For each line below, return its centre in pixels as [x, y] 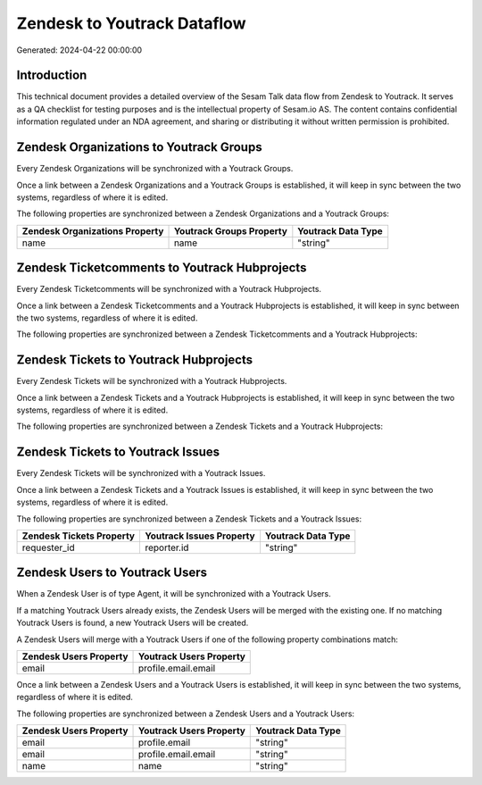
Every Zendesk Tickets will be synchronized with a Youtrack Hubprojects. [152, 381]
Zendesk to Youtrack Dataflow [131, 23]
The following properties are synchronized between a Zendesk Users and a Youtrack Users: [186, 714]
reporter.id [166, 547]
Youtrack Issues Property [199, 536]
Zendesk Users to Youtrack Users [112, 573]
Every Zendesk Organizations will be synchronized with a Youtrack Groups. [155, 169]
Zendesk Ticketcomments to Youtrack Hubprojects [162, 268]
